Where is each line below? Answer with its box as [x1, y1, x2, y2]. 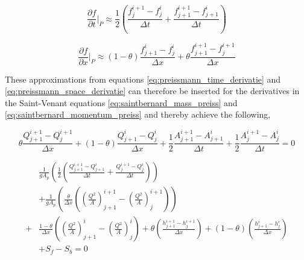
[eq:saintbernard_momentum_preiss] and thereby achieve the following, [5, 108, 271, 121]
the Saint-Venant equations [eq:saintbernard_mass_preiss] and [5, 96, 238, 109]
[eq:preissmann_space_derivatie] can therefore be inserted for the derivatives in [5, 84, 300, 97]
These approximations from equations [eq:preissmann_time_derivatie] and [5, 72, 281, 85]
